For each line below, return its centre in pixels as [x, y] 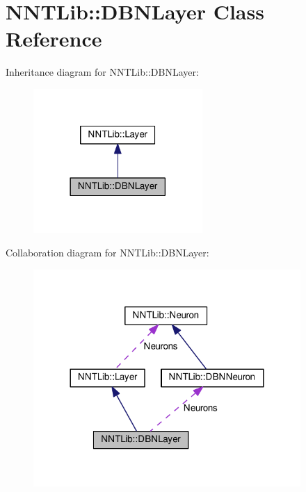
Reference [54, 39]
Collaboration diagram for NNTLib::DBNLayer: [107, 253]
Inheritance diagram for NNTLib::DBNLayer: [102, 72]
